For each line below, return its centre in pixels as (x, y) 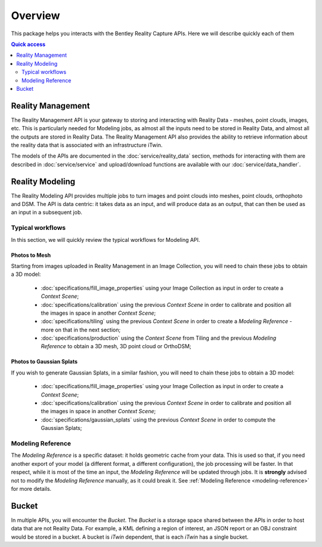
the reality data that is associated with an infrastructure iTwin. (87, 145)
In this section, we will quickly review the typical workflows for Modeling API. (106, 239)
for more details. (31, 488)
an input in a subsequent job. (47, 213)
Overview (35, 16)
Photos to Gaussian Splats (44, 362)
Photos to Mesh (31, 255)
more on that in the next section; (81, 330)
